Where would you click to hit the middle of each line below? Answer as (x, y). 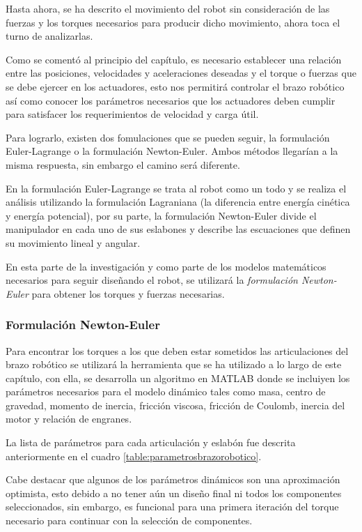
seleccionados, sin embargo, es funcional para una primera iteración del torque (172, 507)
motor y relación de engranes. (69, 419)
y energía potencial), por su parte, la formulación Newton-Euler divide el (161, 215)
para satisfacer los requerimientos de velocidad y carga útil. (132, 114)
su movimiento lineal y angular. (73, 242)
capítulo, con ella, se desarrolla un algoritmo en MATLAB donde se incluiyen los (178, 378)
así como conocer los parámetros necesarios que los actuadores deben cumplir (171, 100)
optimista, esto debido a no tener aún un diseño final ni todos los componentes (174, 493)
